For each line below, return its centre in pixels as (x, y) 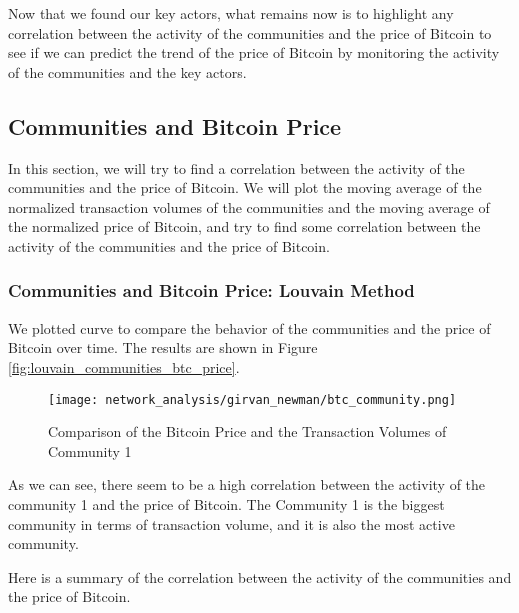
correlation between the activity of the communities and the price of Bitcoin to (250, 32)
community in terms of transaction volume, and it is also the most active (231, 523)
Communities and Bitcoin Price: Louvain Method (211, 290)
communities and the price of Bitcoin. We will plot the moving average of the (245, 187)
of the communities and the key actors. (127, 71)
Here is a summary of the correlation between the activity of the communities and (260, 576)
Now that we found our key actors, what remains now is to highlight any (231, 13)
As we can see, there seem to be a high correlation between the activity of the (247, 484)
